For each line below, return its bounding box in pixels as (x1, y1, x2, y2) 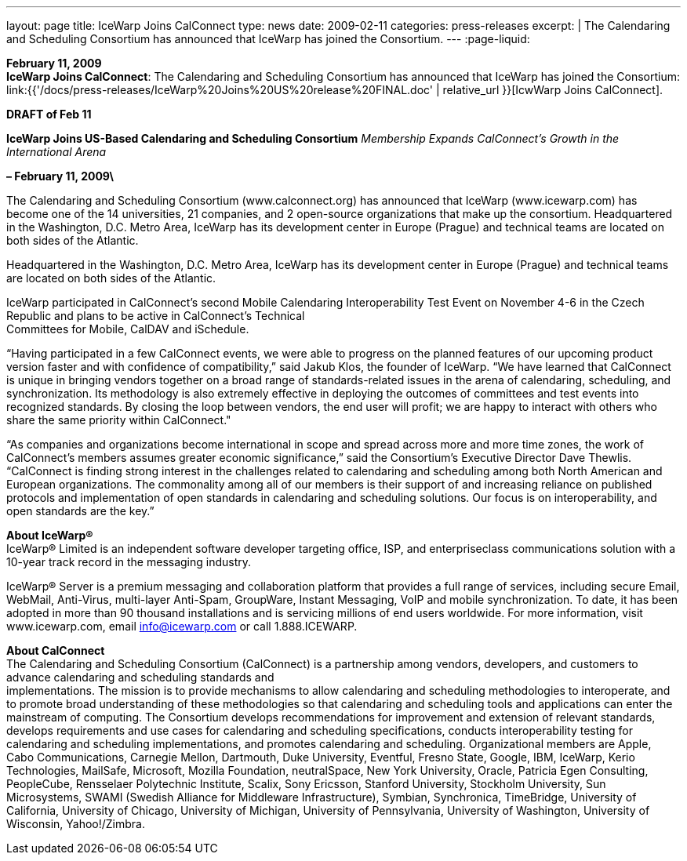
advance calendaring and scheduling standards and (6, 670, 274, 684)
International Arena (6, 145, 107, 158)
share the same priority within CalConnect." (6, 413, 231, 427)
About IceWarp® (6, 529, 93, 542)
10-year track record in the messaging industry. (6, 555, 252, 569)
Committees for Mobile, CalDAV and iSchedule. (6, 322, 249, 336)
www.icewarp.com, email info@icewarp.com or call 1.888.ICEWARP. (6, 619, 358, 633)
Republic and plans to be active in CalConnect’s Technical (6, 309, 305, 322)
